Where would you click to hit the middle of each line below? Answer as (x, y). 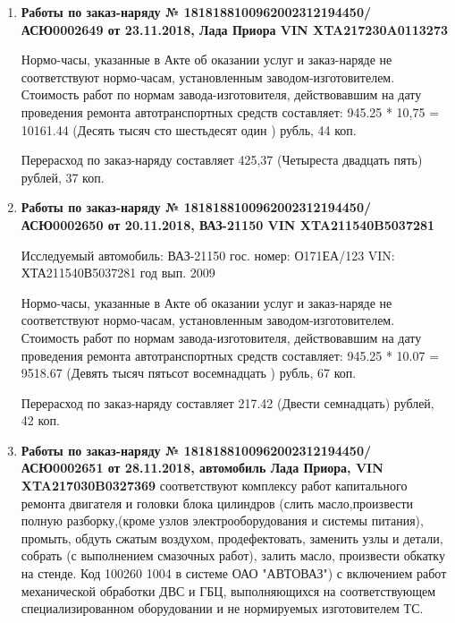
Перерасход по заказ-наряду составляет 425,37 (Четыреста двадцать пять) (222, 160)
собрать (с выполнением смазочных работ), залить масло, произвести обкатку (233, 555)
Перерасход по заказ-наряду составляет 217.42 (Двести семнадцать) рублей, (227, 402)
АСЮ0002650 (62, 224)
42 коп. (40, 420)
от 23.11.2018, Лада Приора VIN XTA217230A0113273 (278, 29)
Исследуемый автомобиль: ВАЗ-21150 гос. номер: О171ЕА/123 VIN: (208, 255)
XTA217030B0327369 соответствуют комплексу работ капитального (214, 486)
